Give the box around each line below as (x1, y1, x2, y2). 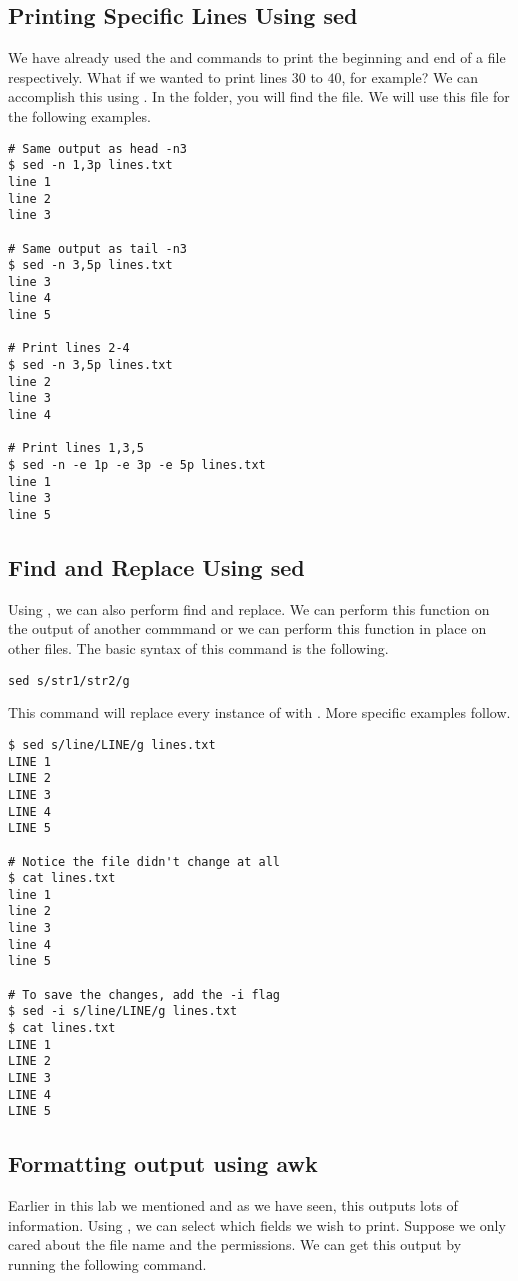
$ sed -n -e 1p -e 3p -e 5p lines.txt (8, 458, 266, 473)
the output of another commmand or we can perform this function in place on (8, 618, 487, 639)
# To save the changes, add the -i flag (8, 987, 281, 1002)
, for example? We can (341, 66, 479, 87)
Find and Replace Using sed (8, 552, 305, 583)
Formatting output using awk (8, 1148, 318, 1179)
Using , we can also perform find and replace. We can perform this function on (8, 598, 490, 619)
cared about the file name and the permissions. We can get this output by (8, 1234, 462, 1255)
